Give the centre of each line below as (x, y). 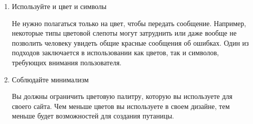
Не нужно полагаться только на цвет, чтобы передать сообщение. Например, (129, 23)
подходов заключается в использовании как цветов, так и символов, (115, 52)
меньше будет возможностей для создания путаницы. (93, 116)
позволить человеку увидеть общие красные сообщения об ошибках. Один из (130, 42)
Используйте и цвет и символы (59, 6)
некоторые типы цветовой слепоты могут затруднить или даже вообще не (124, 33)
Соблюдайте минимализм (50, 79)
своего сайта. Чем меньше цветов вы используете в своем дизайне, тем (121, 106)
